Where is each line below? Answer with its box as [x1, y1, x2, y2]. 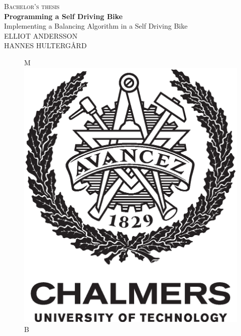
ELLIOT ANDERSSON [4, 30, 78, 41]
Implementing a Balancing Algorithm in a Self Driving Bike [4, 21, 188, 31]
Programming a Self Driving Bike [4, 11, 123, 21]
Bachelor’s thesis [4, 1, 60, 11]
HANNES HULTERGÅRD [4, 40, 87, 51]
